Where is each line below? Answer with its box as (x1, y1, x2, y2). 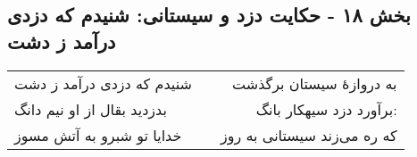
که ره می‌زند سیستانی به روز (220, 124, 397, 145)
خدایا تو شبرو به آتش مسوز (14, 124, 182, 145)
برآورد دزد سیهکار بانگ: (255, 98, 397, 120)
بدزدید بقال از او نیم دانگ (14, 98, 167, 120)
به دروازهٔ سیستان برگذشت (232, 72, 397, 94)
